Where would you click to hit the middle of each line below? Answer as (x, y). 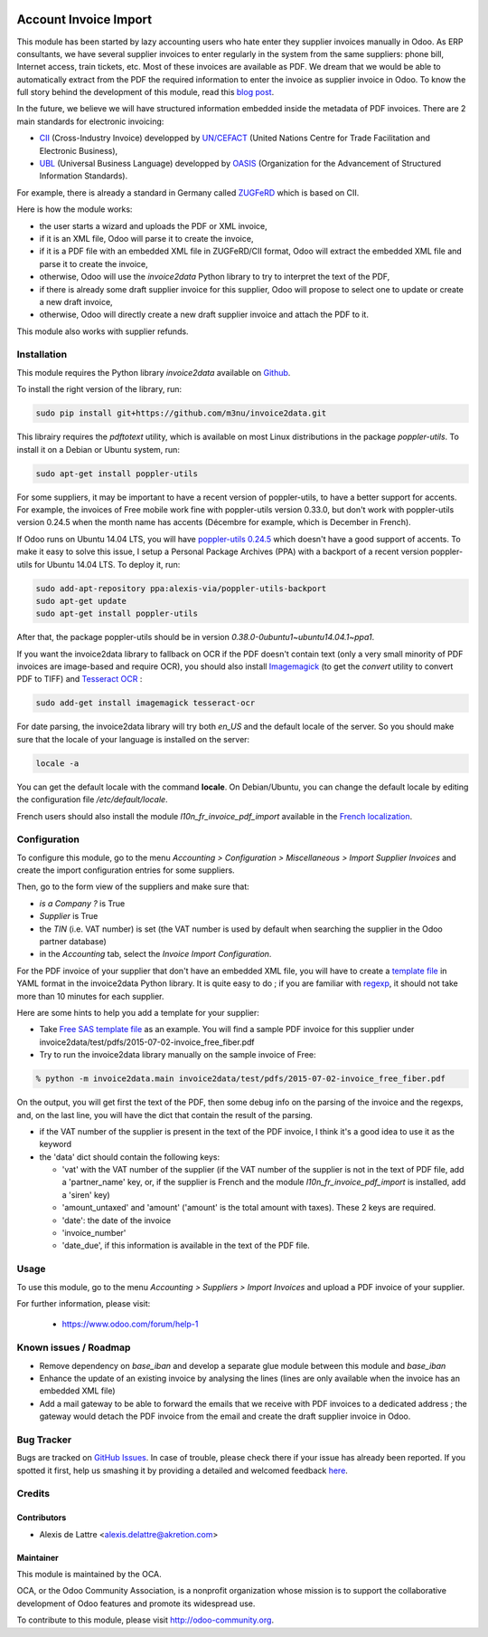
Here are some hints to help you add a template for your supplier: (138, 1013)
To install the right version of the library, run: (99, 389)
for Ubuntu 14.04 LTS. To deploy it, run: (107, 564)
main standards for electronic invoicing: (90, 121)
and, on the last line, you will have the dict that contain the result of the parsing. (165, 1115)
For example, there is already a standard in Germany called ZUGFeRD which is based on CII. (188, 192)
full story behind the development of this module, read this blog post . (145, 92)
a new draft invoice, (76, 302)
